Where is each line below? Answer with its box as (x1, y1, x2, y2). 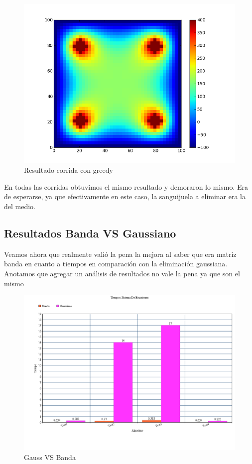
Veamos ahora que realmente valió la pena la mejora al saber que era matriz (4, 248, 237, 259)
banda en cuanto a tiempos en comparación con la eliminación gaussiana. (4, 258, 228, 269)
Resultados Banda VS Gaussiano (4, 225, 176, 240)
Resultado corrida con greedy (24, 165, 113, 175)
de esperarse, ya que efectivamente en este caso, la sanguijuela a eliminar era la (4, 191, 246, 202)
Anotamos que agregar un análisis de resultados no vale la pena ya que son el (4, 268, 240, 278)
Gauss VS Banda (24, 452, 76, 463)
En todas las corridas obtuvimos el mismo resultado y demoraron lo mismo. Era (4, 181, 248, 192)
